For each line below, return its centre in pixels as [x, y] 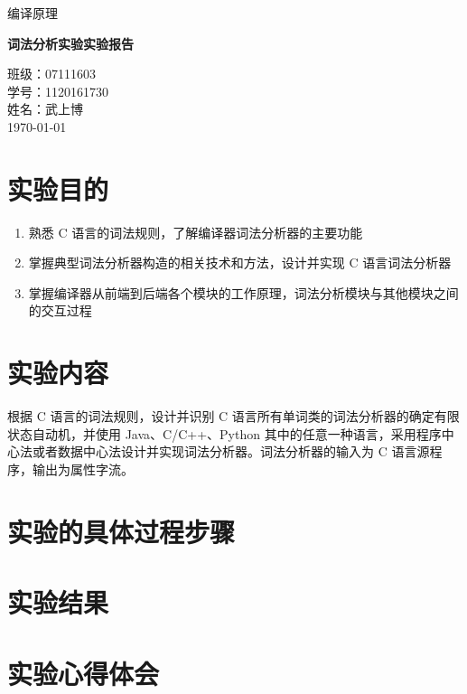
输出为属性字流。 [83, 469]
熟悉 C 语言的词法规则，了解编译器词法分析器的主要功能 [196, 232]
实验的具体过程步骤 [121, 531]
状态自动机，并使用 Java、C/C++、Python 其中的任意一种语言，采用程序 [224, 433]
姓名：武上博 [45, 109]
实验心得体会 [84, 673]
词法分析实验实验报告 [70, 43]
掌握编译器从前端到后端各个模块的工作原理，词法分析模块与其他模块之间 [243, 292]
